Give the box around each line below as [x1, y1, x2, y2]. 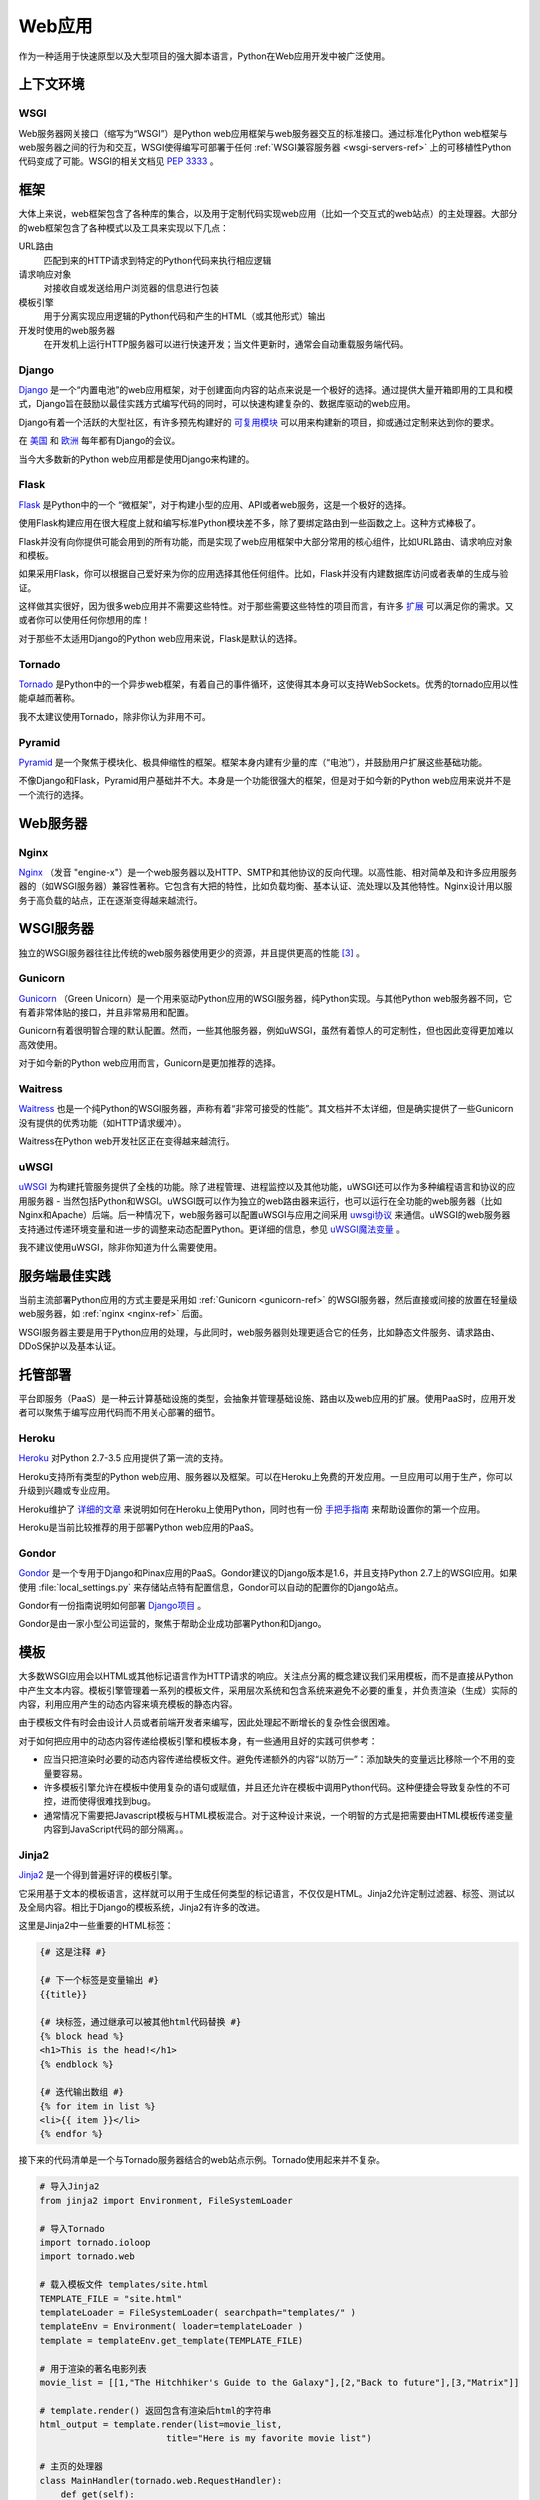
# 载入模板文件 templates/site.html [39, 2279, 209, 2290]
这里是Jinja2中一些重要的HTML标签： [18, 1920, 174, 1932]
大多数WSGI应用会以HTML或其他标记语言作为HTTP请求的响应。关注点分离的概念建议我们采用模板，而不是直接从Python [18, 1670, 514, 1682]
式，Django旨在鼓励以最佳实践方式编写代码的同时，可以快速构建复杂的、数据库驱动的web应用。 [18, 398, 416, 410]
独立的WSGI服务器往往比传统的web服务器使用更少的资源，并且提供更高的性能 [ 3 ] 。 [18, 946, 365, 959]
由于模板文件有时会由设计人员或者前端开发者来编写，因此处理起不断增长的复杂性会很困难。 [18, 1716, 395, 1729]
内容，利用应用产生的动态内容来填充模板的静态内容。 [18, 1698, 238, 1710]
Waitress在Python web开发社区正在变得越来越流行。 [18, 1135, 235, 1147]
